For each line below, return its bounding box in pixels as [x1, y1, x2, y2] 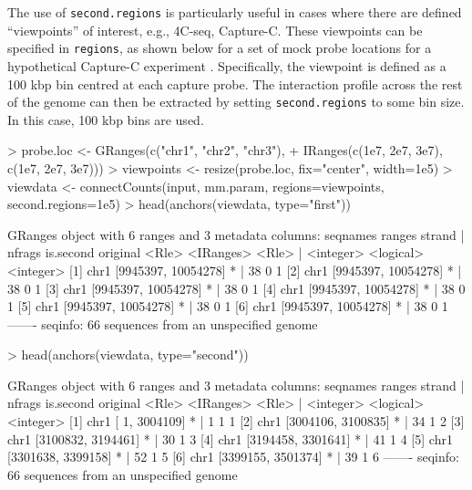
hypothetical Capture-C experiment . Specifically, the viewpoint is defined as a [7, 56, 446, 75]
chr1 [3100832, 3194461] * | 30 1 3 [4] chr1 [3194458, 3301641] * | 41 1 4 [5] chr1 [7, 429, 453, 448]
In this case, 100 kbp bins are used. [7, 109, 204, 129]
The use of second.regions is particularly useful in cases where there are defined [7, 3, 462, 21]
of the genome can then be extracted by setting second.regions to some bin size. [7, 92, 465, 111]
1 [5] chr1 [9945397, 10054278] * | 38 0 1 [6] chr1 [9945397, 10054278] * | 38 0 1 [7, 297, 448, 316]
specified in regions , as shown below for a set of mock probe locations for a [7, 38, 432, 57]
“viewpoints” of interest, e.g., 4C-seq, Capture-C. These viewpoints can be [7, 20, 423, 39]
